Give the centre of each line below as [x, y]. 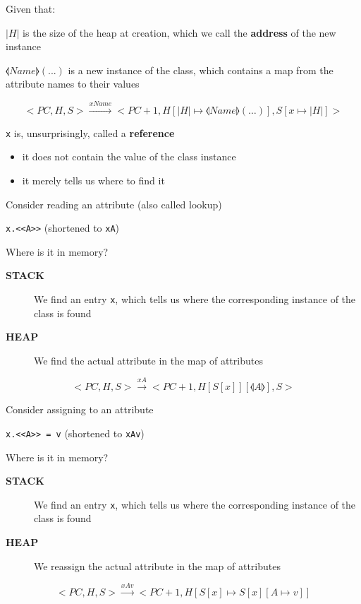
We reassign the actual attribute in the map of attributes [157, 565]
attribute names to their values [73, 84]
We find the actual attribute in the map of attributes [148, 360]
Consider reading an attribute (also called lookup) [114, 204]
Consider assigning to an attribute [80, 409]
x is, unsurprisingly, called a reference [90, 132]
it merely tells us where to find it [93, 180]
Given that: [31, 8]
